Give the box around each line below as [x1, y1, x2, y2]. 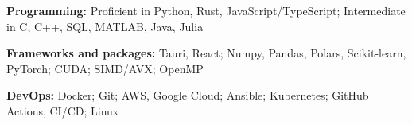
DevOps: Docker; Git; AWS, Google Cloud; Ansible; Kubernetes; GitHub [6, 87, 369, 104]
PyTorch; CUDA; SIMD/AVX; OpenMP [6, 60, 204, 76]
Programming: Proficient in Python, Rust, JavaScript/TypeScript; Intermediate [6, 2, 406, 18]
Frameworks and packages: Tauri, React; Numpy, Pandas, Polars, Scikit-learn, [6, 45, 406, 61]
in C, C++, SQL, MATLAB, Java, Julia [6, 18, 204, 34]
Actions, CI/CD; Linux [6, 102, 119, 119]
